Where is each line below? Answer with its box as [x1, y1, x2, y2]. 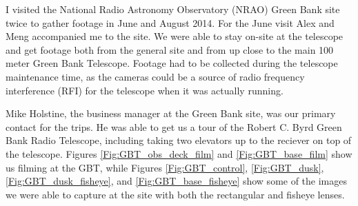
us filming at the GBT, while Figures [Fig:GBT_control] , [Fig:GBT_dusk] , [6, 160, 324, 174]
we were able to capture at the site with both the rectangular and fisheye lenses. [6, 187, 345, 201]
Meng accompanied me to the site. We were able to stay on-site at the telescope [6, 29, 344, 43]
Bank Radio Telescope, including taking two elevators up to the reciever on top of [6, 133, 352, 147]
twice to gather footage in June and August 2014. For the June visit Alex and [6, 15, 335, 30]
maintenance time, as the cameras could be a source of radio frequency [6, 69, 305, 83]
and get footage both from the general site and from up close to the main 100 [6, 42, 334, 56]
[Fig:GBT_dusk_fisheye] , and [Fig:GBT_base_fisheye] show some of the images [6, 174, 348, 188]
